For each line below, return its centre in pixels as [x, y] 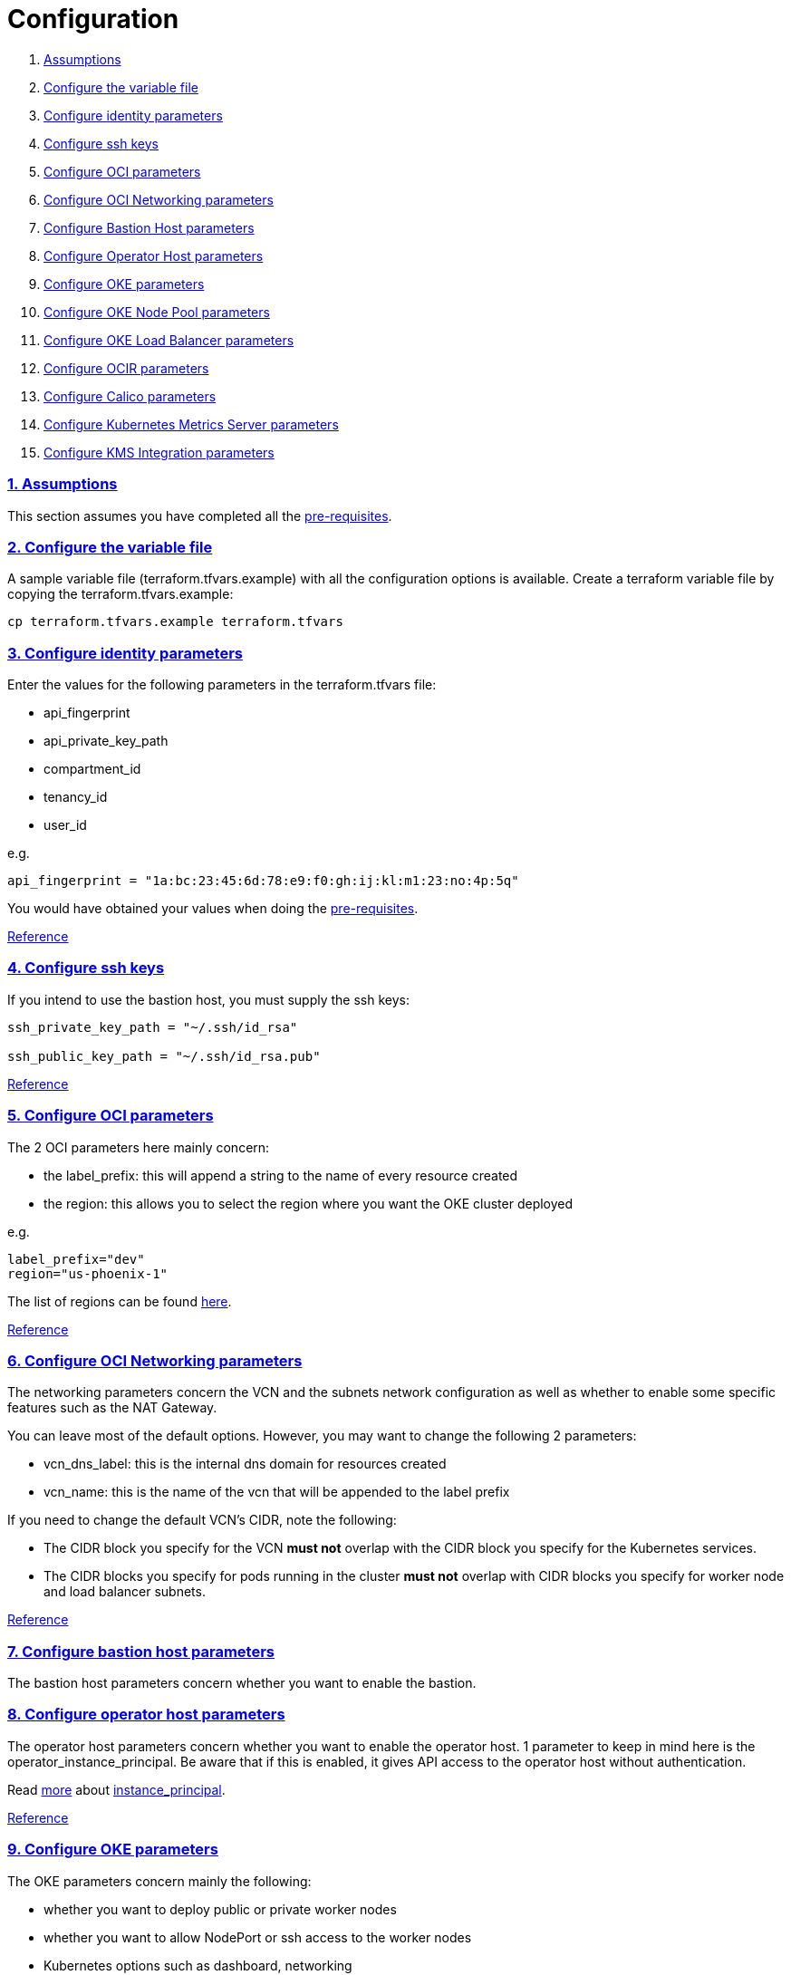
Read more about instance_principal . [116, 1789]
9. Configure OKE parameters [113, 1850]
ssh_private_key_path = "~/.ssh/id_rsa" [153, 1027]
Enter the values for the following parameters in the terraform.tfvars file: [222, 684]
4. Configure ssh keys [86, 968]
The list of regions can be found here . [120, 1301]
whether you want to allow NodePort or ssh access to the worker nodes [258, 1937]
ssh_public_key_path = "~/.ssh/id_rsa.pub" [164, 1056]
